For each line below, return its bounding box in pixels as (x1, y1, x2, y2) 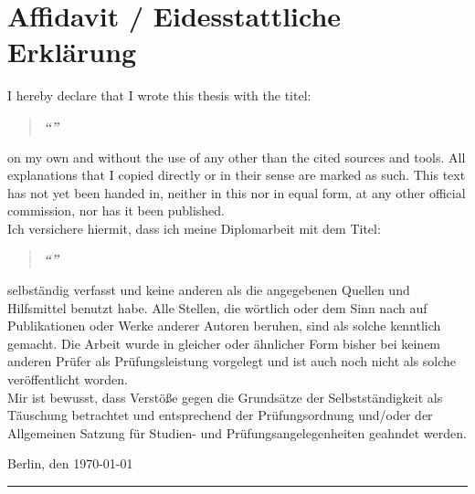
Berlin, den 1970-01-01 (7, 454, 133, 473)
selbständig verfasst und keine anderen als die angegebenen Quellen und (7, 280, 410, 300)
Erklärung (7, 33, 137, 70)
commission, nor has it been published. (7, 201, 225, 220)
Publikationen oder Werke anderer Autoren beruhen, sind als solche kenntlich (7, 316, 441, 335)
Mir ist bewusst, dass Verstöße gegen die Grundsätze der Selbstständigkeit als (7, 387, 443, 406)
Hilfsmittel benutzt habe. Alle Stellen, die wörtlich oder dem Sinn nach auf (7, 298, 427, 317)
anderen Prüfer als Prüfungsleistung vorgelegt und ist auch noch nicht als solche (7, 352, 457, 371)
